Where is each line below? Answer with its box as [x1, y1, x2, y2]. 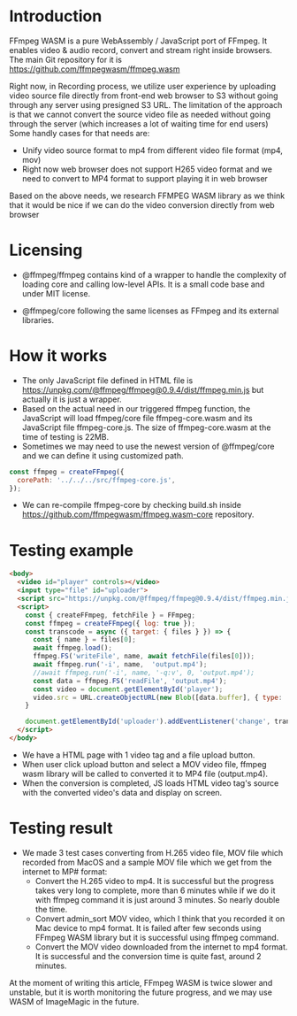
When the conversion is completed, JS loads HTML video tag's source [21, 777, 279, 789]
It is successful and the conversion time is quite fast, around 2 [34, 951, 263, 961]
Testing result [9, 819, 113, 838]
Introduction [9, 6, 103, 27]
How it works [9, 346, 108, 366]
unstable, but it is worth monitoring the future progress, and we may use [9, 987, 272, 997]
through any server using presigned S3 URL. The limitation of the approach [9, 99, 283, 110]
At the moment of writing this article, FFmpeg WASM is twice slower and [9, 977, 273, 988]
